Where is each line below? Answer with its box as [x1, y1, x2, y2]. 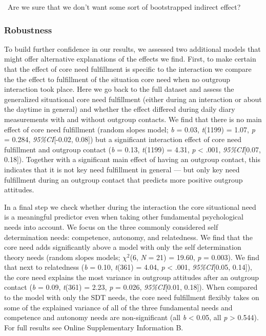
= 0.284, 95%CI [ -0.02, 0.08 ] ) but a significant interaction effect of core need [4, 134, 241, 145]
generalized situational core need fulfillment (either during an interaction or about [4, 93, 262, 104]
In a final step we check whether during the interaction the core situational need [4, 201, 256, 212]
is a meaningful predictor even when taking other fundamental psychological [4, 211, 243, 222]
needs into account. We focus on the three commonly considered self [4, 221, 218, 232]
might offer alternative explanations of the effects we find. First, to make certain [4, 53, 256, 64]
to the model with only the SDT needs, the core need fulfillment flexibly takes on [4, 292, 259, 303]
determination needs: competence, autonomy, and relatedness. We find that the [4, 231, 253, 242]
